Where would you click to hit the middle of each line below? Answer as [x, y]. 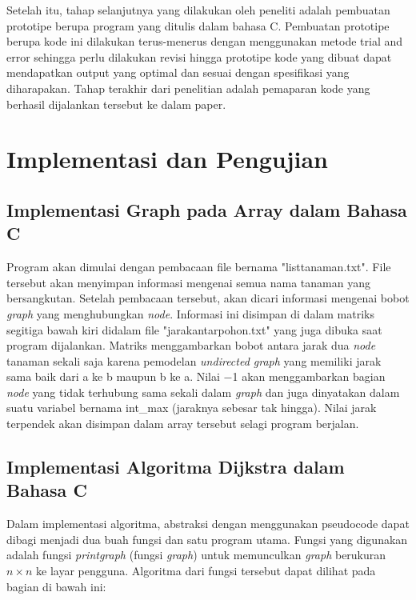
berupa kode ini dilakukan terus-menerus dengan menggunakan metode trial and [205, 41]
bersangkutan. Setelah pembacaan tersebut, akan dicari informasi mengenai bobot [208, 298]
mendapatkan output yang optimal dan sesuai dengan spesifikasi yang [178, 72]
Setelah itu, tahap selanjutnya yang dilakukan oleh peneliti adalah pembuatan [198, 10]
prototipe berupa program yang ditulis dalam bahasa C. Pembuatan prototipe [198, 25]
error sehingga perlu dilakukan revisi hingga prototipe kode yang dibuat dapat [199, 56]
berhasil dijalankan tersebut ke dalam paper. [116, 104]
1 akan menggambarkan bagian [309, 376]
